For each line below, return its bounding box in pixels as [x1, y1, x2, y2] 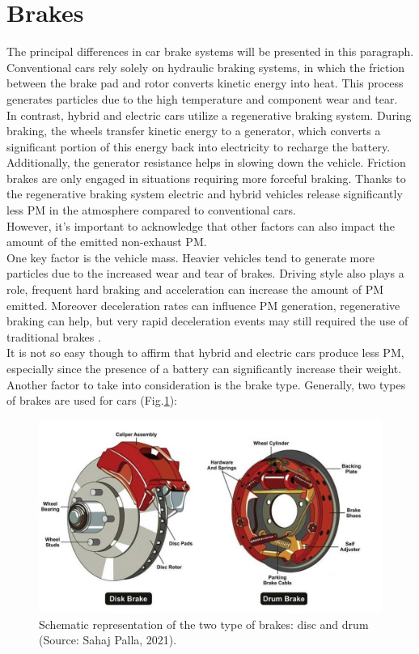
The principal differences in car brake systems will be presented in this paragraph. [6, 43, 414, 60]
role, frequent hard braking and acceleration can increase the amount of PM [6, 281, 384, 298]
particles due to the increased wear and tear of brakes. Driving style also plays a [6, 265, 404, 282]
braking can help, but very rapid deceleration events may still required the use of [6, 312, 408, 329]
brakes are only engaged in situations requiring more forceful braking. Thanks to [6, 169, 406, 186]
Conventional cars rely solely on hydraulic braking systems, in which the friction [6, 58, 405, 75]
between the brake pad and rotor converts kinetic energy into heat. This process [6, 74, 404, 91]
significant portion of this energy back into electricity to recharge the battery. [6, 138, 391, 155]
